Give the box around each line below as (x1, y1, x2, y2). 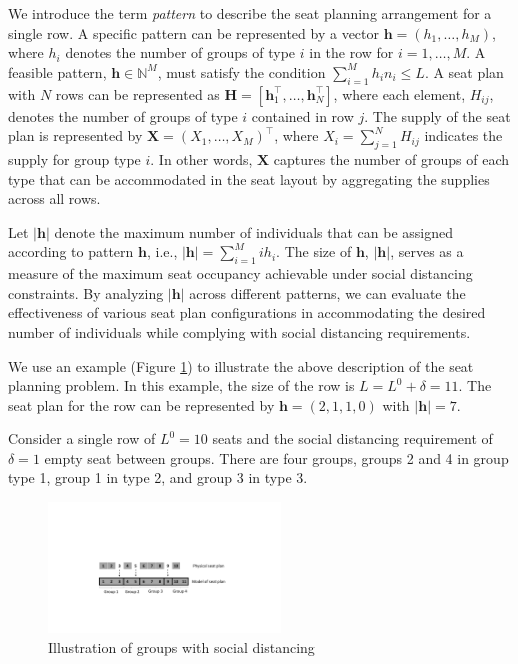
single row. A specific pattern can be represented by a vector (8, 22, 379, 43)
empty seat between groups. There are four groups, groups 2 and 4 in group (44, 447, 509, 468)
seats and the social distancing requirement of (212, 428, 493, 449)
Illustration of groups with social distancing (48, 636, 315, 657)
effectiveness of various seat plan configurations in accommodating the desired (8, 302, 486, 323)
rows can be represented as (55, 83, 220, 104)
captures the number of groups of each (273, 148, 510, 169)
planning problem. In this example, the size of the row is (8, 375, 355, 396)
